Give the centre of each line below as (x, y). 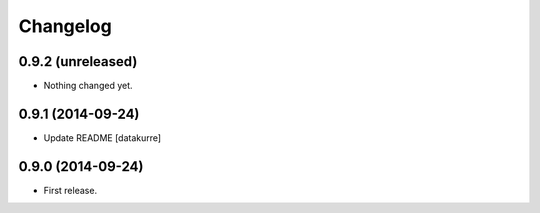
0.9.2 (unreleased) (78, 61)
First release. (70, 190)
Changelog (65, 26)
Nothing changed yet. (88, 86)
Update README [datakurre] (102, 137)
